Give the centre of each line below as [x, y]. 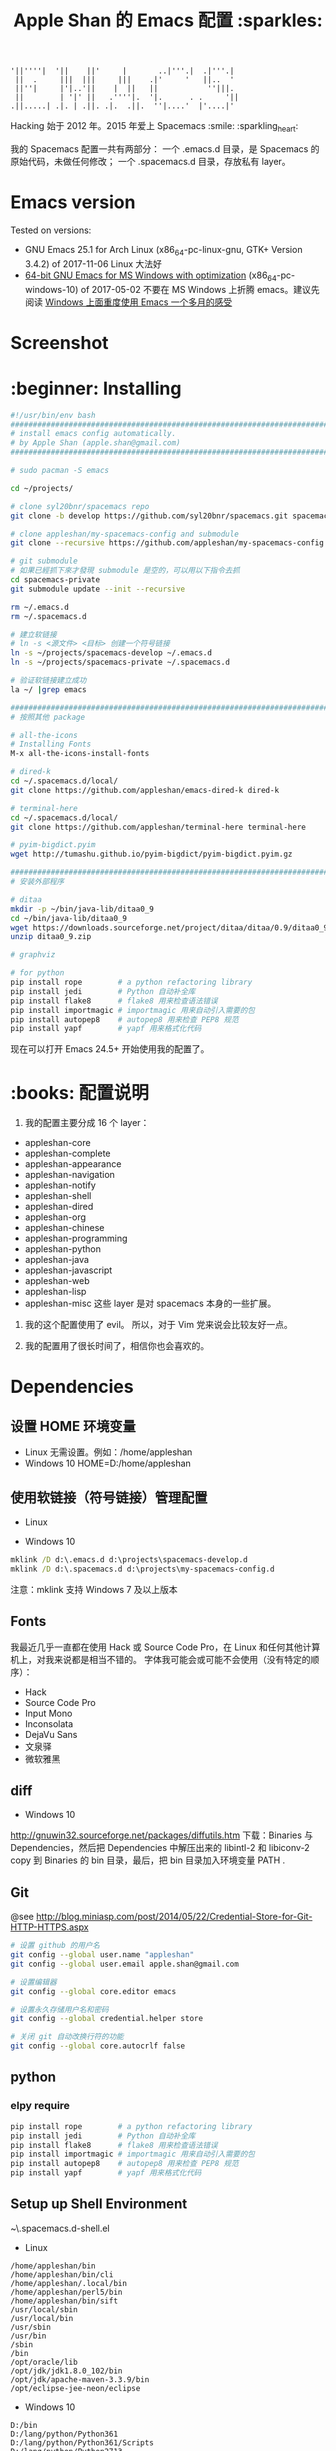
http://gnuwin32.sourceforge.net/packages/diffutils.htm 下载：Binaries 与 [162, 1835]
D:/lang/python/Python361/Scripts [82, 2442]
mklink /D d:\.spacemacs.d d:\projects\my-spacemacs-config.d [142, 1569]
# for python [37, 973]
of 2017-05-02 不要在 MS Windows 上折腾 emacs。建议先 [200, 289]
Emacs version [73, 202]
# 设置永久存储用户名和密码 [60, 2009]
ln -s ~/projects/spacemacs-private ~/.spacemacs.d [120, 662]
